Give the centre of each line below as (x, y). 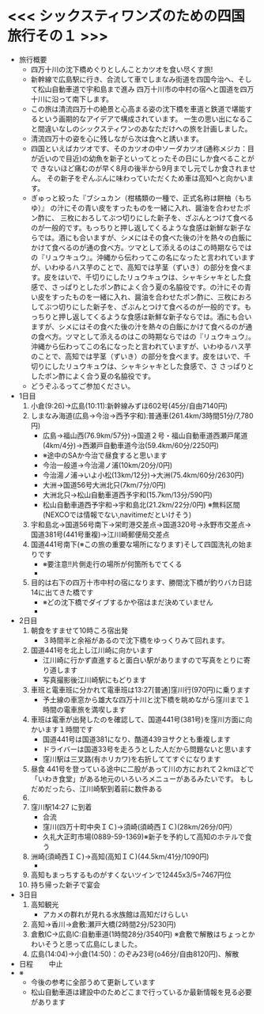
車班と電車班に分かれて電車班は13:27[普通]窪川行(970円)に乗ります (140, 689)
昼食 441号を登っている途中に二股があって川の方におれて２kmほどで (142, 769)
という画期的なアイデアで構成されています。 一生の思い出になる (142, 119)
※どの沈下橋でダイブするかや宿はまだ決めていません (128, 602)
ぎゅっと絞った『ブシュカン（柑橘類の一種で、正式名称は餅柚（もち (141, 198)
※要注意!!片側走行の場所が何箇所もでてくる (112, 564)
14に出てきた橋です (62, 592)
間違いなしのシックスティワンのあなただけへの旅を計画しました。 (145, 128)
